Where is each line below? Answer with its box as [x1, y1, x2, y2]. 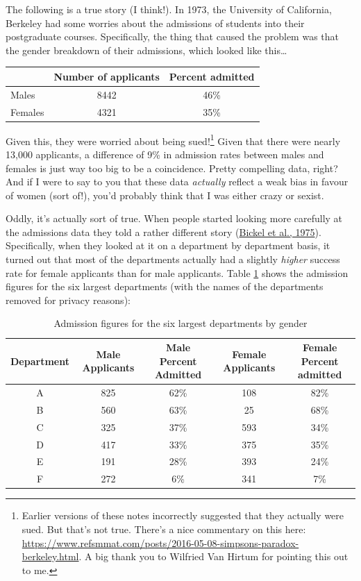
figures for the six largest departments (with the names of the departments [6, 279, 324, 294]
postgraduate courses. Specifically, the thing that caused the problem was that [6, 29, 339, 44]
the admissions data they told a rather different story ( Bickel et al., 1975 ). [6, 224, 321, 239]
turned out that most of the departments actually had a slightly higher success [6, 252, 340, 267]
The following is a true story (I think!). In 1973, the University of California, [6, 2, 332, 16]
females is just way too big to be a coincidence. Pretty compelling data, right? [6, 160, 338, 175]
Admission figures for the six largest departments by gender [53, 316, 308, 330]
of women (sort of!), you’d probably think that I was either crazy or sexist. [6, 187, 324, 202]
